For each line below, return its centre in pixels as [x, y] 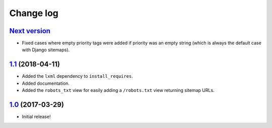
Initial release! [36, 117]
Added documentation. [46, 83]
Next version [30, 31]
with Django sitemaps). [46, 50]
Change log [34, 13]
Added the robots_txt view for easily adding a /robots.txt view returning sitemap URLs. [118, 90]
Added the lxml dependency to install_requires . [78, 76]
